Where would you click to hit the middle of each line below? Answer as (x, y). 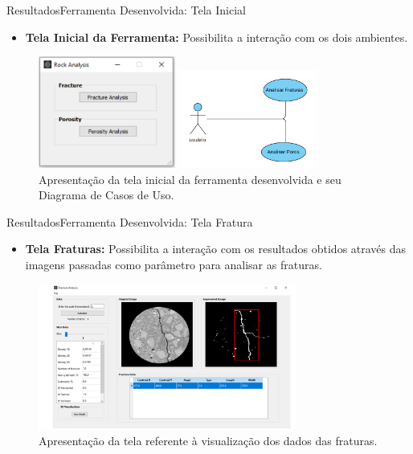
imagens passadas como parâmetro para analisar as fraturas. (174, 264)
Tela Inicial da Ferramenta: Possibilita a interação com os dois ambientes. (217, 37)
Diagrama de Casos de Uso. (106, 195)
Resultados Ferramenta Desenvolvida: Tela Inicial (127, 10)
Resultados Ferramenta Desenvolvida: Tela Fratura (130, 221)
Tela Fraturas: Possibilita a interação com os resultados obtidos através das (216, 249)
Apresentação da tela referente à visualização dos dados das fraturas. (208, 440)
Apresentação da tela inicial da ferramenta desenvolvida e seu (190, 179)
